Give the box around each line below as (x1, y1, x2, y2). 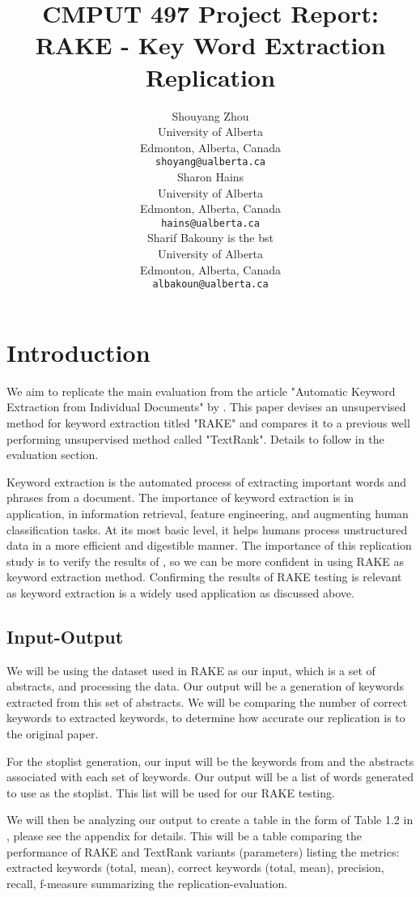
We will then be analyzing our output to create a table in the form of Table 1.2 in (6, 811, 414, 828)
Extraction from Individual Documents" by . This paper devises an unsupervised (6, 398, 406, 415)
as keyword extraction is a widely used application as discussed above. (6, 584, 354, 601)
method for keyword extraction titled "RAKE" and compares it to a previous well (6, 414, 410, 431)
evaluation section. (6, 446, 99, 463)
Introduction (6, 335, 151, 368)
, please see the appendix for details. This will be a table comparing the (6, 827, 363, 844)
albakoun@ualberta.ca (152, 278, 269, 291)
